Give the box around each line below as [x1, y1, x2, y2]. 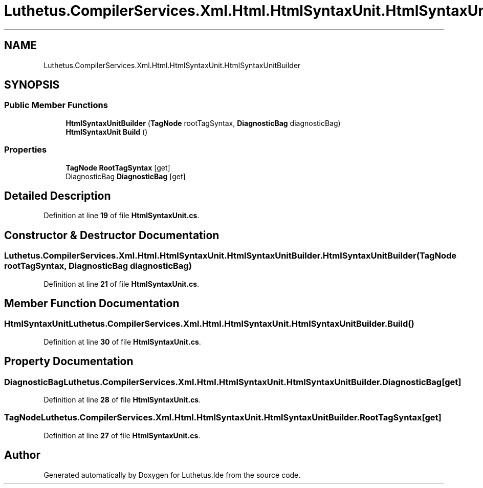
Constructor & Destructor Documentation [4, 228, 219, 242]
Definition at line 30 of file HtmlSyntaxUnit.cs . [43, 337, 201, 346]
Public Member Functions [4, 100, 108, 111]
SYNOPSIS [4, 78, 60, 92]
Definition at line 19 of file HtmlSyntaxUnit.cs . [43, 211, 200, 220]
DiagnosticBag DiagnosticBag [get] [65, 172, 186, 181]
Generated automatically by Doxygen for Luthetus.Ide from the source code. [43, 470, 301, 479]
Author [4, 449, 40, 462]
